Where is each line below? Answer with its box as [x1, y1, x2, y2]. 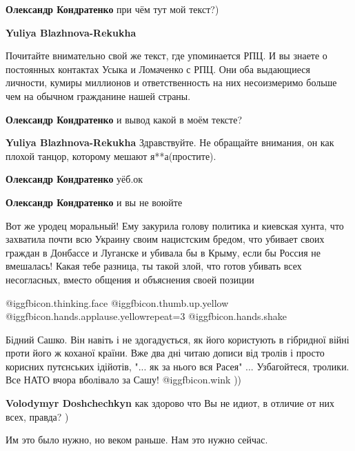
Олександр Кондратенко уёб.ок [6, 172, 143, 186]
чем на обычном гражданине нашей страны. [6, 88, 191, 103]
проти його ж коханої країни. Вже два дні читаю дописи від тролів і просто [6, 345, 325, 360]
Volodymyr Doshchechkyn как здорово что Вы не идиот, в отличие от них [6, 396, 334, 410]
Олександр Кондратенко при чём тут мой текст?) [6, 2, 219, 16]
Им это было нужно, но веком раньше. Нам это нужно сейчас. [6, 432, 268, 447]
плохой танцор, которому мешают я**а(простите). [6, 148, 216, 163]
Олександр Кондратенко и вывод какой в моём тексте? [6, 112, 243, 126]
